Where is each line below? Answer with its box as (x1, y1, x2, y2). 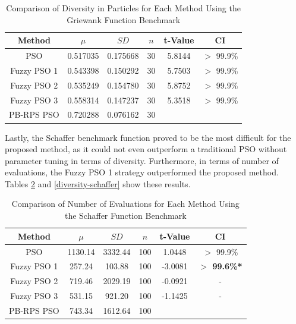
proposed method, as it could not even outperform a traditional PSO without (5, 143, 287, 155)
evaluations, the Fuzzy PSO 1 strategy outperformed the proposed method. (5, 166, 279, 178)
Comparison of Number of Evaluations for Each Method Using (11, 197, 240, 210)
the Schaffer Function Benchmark (64, 209, 187, 222)
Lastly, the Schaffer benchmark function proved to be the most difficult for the (5, 131, 291, 143)
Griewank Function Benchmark (67, 13, 181, 26)
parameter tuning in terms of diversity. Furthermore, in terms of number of (5, 154, 279, 166)
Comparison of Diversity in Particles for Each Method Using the (6, 2, 241, 14)
